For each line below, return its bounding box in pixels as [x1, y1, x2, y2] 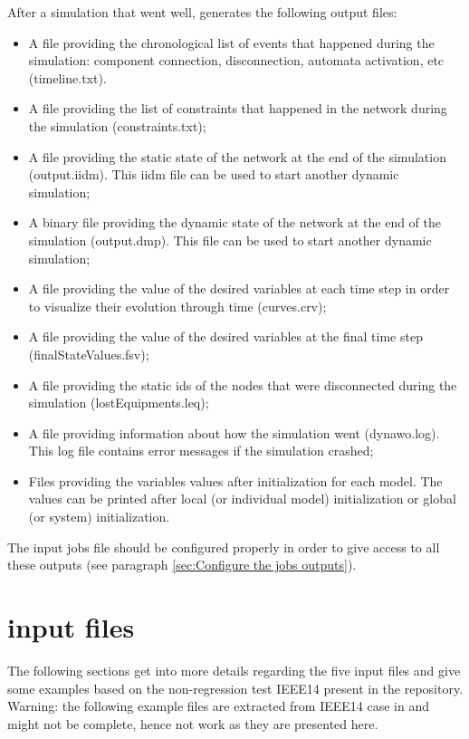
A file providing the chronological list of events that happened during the [28, 33, 435, 52]
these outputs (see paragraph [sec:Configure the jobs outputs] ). [7, 555, 357, 574]
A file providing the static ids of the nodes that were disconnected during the [28, 375, 457, 394]
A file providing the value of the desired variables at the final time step [28, 327, 423, 346]
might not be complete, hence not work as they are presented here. [7, 714, 378, 733]
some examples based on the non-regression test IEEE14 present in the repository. [7, 678, 464, 697]
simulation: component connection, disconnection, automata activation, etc [28, 51, 445, 70]
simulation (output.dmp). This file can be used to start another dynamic [28, 230, 432, 249]
